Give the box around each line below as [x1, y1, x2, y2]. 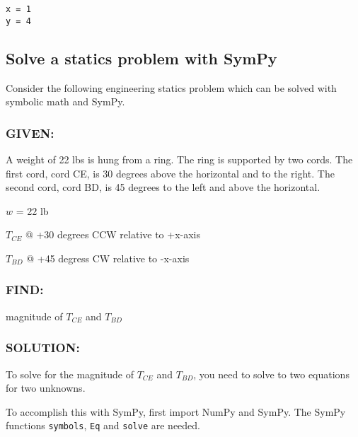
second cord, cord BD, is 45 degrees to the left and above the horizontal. [6, 180, 321, 194]
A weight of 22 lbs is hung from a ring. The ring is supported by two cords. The [6, 151, 353, 166]
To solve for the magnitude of [6, 366, 134, 381]
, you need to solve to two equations [193, 366, 350, 381]
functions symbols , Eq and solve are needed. [6, 418, 201, 433]
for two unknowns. [6, 380, 86, 395]
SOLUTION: [6, 339, 80, 356]
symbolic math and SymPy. [6, 94, 125, 109]
